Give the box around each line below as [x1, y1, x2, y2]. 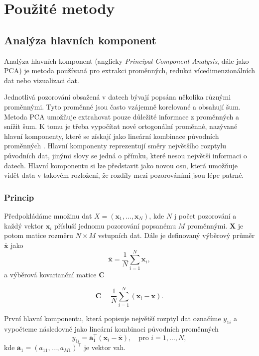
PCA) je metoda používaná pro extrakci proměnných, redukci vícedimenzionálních [4, 65, 255, 76]
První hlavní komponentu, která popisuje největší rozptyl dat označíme [4, 313, 221, 324]
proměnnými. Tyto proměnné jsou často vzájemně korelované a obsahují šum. [4, 101, 241, 112]
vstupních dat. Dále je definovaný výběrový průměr [98, 230, 255, 240]
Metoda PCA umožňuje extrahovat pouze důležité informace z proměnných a [4, 111, 240, 121]
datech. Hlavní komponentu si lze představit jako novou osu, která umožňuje [4, 160, 238, 170]
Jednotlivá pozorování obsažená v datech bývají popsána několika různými [4, 92, 231, 102]
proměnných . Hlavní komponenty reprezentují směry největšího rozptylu [4, 140, 227, 151]
